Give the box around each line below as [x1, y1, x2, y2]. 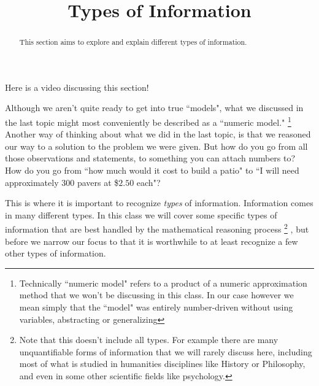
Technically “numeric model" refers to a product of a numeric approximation [19, 276, 307, 289]
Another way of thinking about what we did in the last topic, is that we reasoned [5, 128, 311, 141]
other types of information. [5, 247, 106, 260]
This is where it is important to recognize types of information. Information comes [5, 196, 313, 209]
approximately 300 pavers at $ [5, 176, 119, 188]
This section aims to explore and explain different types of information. [19, 37, 247, 47]
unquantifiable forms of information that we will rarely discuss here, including [19, 345, 312, 358]
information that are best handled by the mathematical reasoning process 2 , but [5, 221, 309, 236]
